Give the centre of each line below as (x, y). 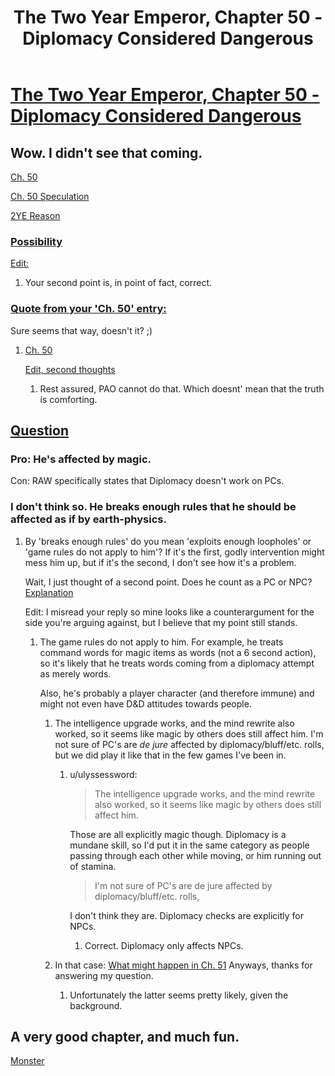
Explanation (49, 592)
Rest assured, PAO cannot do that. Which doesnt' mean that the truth (182, 388)
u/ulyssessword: (103, 774)
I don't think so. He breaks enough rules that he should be (153, 507)
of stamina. (93, 866)
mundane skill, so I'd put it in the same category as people (189, 845)
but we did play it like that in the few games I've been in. (170, 755)
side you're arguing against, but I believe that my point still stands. (161, 622)
